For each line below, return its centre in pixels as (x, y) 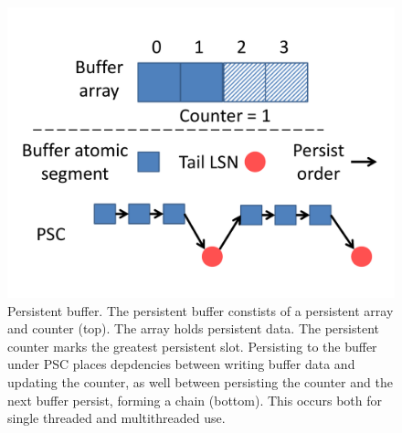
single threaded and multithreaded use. (116, 418)
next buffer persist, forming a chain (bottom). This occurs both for (195, 400)
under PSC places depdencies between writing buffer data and (181, 364)
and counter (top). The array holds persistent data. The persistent (193, 328)
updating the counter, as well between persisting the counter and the (200, 381)
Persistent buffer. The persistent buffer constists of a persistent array (201, 310)
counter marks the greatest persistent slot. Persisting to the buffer (192, 346)
